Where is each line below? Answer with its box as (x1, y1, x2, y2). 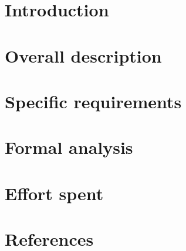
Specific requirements (5, 89, 182, 113)
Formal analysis (5, 135, 133, 159)
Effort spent (5, 181, 104, 205)
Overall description (5, 43, 162, 67)
